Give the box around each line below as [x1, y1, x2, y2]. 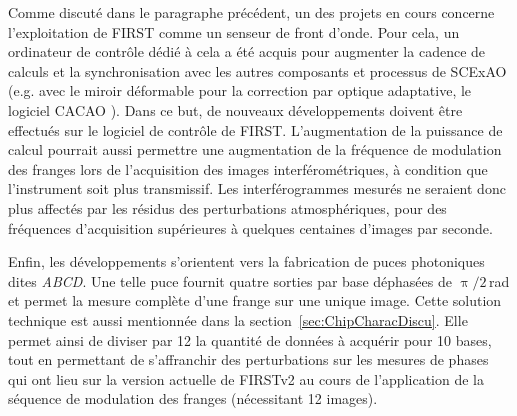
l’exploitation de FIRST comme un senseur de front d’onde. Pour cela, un [8, 21, 460, 42]
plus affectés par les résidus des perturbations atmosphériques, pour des [8, 197, 447, 218]
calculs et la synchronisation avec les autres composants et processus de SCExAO [8, 60, 507, 81]
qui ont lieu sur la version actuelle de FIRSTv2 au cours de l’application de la [8, 368, 484, 389]
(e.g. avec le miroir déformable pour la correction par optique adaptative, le [8, 80, 472, 101]
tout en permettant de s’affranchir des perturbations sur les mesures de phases [8, 349, 489, 370]
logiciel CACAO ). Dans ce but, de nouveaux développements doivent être [8, 99, 463, 120]
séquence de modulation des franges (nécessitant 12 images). [8, 388, 378, 409]
